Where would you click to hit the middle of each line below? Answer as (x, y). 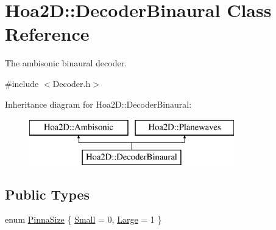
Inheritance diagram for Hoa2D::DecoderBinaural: (98, 104)
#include (22, 83)
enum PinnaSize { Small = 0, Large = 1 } (83, 219)
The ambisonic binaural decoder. (66, 63)
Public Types (48, 194)
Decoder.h (72, 83)
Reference (47, 34)
